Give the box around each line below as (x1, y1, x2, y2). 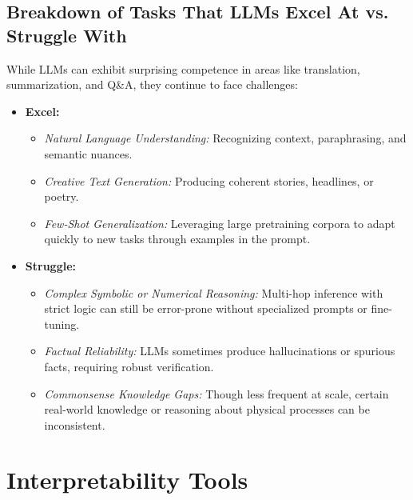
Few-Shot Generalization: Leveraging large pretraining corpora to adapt (44, 214, 395, 231)
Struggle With (6, 22, 127, 47)
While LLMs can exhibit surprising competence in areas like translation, (6, 60, 360, 77)
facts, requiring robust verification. (44, 358, 214, 374)
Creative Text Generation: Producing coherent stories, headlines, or (44, 172, 374, 189)
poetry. (44, 188, 79, 205)
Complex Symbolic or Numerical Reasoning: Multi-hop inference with (44, 284, 383, 301)
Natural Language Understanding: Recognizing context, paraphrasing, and (44, 130, 407, 146)
